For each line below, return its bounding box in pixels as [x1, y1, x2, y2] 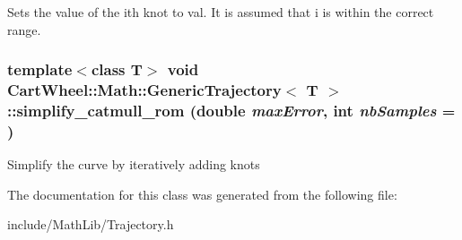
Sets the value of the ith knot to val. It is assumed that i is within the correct [7, 3, 434, 21]
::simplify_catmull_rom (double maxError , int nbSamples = [7, 99, 456, 121]
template [7, 58, 73, 81]
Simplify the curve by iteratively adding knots [7, 155, 260, 174]
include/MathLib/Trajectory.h [7, 215, 174, 234]
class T [91, 58, 143, 81]
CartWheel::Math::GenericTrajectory [7, 79, 282, 101]
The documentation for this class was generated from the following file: [7, 184, 397, 203]
